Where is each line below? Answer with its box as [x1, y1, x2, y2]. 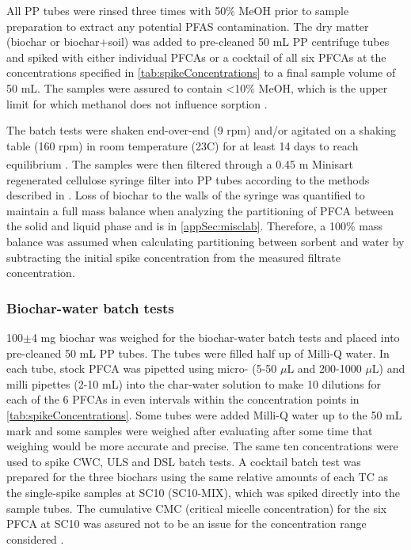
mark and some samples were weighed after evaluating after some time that [6, 422, 373, 438]
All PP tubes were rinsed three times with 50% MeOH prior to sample [6, 2, 349, 18]
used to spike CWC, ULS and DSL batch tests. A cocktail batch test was [6, 453, 361, 469]
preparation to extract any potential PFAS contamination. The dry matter [6, 17, 369, 34]
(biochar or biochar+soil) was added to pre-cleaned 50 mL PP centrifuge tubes [6, 33, 390, 50]
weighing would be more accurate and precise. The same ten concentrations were [6, 438, 398, 454]
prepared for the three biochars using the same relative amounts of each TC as [6, 468, 389, 485]
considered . [6, 530, 64, 547]
